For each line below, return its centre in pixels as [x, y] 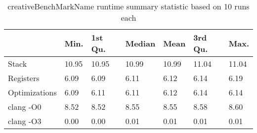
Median [140, 43]
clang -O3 [25, 121]
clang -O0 [25, 107]
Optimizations [32, 92]
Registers [24, 78]
